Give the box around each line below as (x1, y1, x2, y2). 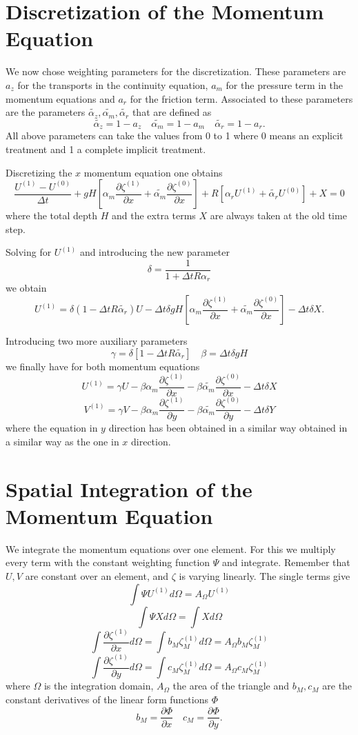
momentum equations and (6, 91, 115, 105)
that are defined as (132, 105, 212, 119)
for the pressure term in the (226, 77, 344, 92)
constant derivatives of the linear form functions (6, 692, 208, 706)
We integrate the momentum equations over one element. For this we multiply (6, 541, 336, 556)
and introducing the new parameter (79, 245, 230, 259)
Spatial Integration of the (6, 474, 252, 503)
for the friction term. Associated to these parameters (130, 91, 353, 105)
